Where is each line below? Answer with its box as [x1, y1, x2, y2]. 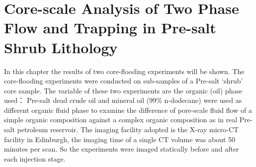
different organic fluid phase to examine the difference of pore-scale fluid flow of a [4, 104, 252, 115]
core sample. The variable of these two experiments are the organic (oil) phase [4, 85, 243, 95]
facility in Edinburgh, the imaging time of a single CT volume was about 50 [4, 134, 236, 144]
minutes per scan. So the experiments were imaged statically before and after [4, 144, 239, 154]
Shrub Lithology [4, 37, 118, 57]
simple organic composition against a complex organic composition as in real [4, 114, 238, 125]
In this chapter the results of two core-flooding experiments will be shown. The [4, 66, 245, 76]
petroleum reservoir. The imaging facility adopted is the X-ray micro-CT [17, 124, 239, 135]
